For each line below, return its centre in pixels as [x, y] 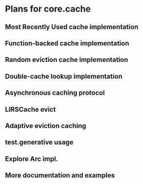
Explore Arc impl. [32, 159]
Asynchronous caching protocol [55, 93]
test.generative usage [39, 142]
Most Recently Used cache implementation [72, 27]
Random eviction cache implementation [67, 60]
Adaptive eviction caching [46, 125]
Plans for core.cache [48, 9]
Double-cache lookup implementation [64, 76]
